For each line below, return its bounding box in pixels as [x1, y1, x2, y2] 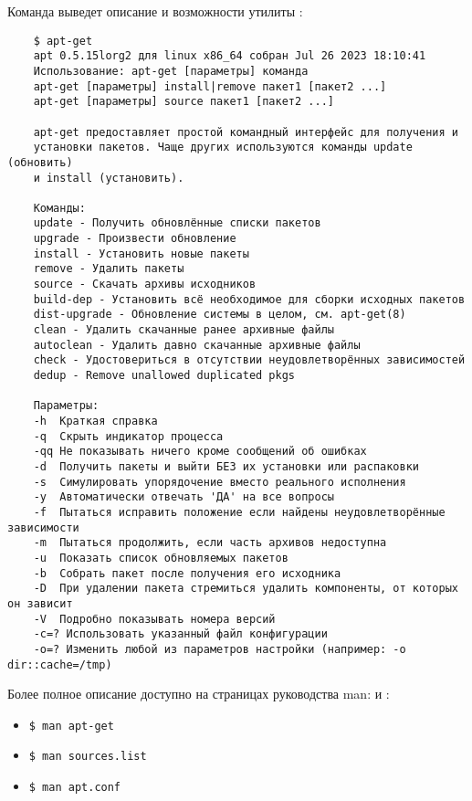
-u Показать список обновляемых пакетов [33, 551, 288, 564]
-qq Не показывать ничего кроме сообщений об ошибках [33, 445, 367, 458]
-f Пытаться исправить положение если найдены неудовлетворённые [33, 505, 446, 519]
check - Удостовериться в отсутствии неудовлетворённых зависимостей [33, 353, 466, 367]
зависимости [7, 521, 79, 534]
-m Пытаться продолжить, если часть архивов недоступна [33, 536, 387, 550]
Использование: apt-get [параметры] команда [33, 64, 309, 78]
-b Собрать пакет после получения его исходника [33, 566, 341, 580]
